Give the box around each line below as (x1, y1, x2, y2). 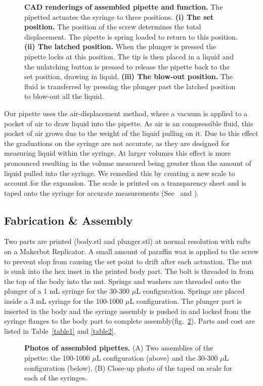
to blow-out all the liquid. (24, 91, 104, 101)
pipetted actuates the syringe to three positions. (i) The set (24, 11, 213, 22)
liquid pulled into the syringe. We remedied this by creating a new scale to (4, 167, 235, 178)
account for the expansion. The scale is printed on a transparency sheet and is (4, 178, 246, 188)
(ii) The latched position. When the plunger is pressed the (24, 41, 216, 52)
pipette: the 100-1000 (24, 353, 90, 363)
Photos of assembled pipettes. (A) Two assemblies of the (24, 342, 213, 353)
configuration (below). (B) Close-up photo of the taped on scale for (24, 362, 233, 373)
